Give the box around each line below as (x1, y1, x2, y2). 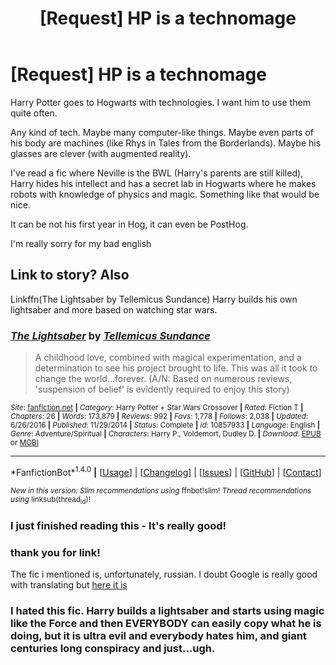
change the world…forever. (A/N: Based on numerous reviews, (34, 373, 293, 385)
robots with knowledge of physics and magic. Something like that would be (10, 188, 320, 200)
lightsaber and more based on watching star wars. (10, 303, 218, 316)
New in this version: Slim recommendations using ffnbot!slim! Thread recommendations (10, 485, 312, 496)
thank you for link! (10, 545, 101, 559)
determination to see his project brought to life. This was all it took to (34, 362, 318, 374)
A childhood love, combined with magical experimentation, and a (34, 352, 302, 364)
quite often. (10, 107, 58, 119)
